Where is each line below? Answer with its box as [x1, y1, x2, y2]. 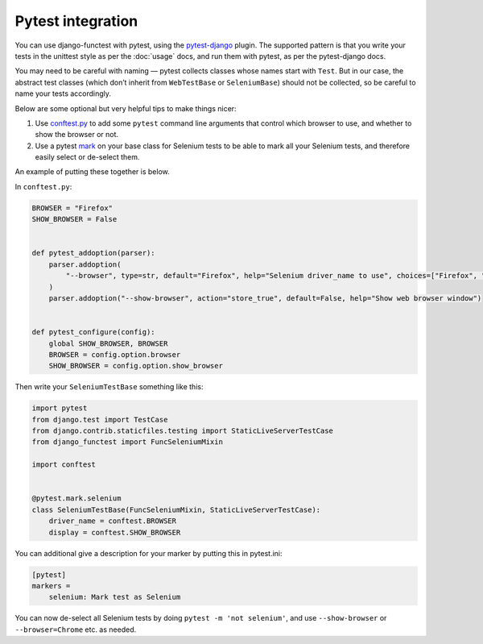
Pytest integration [14, 12, 138, 30]
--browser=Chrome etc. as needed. [14, 625, 137, 634]
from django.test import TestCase [31, 415, 168, 424]
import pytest [31, 404, 88, 413]
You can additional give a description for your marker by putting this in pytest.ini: [14, 548, 283, 558]
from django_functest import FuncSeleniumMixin [31, 438, 223, 447]
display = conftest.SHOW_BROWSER [48, 528, 181, 537]
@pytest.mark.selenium [31, 494, 122, 503]
